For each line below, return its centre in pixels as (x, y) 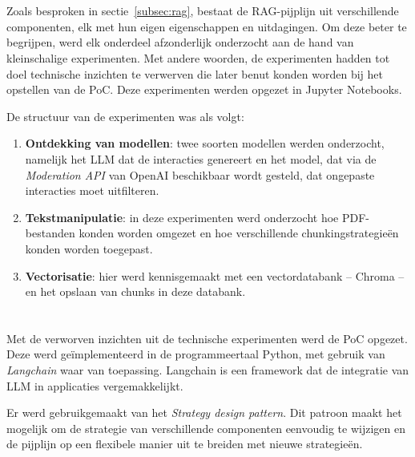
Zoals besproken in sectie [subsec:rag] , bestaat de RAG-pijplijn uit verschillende (203, 11)
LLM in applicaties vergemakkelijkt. (95, 385)
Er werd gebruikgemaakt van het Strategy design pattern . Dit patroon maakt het (204, 413)
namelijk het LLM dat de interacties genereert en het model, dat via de (201, 158)
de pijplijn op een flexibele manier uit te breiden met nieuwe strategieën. (185, 444)
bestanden (50, 233)
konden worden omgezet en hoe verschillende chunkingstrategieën (239, 233)
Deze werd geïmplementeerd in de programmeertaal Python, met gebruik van (196, 354)
